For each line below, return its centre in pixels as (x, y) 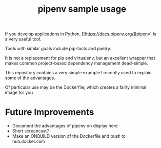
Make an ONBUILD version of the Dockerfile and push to (69, 136)
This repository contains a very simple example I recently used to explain (79, 73)
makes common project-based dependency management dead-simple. (77, 63)
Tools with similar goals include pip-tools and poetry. (58, 49)
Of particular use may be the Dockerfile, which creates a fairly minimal (76, 87)
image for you (19, 93)
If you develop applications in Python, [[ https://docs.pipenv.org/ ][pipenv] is (81, 34)
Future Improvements (50, 112)
